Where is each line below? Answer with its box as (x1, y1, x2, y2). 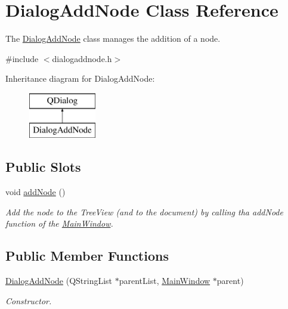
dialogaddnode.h (52, 52, 112, 64)
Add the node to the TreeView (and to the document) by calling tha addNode (5, 205, 283, 218)
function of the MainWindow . (5, 217, 113, 230)
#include (5, 52, 39, 64)
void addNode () (5, 186, 66, 198)
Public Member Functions (5, 246, 169, 265)
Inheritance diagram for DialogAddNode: (5, 72, 155, 85)
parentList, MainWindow (119, 274, 210, 287)
